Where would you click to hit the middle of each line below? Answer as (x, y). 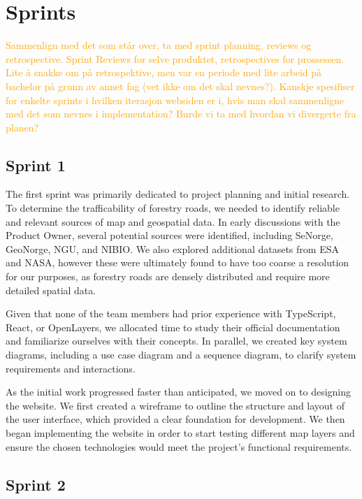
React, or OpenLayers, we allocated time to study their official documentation (173, 327)
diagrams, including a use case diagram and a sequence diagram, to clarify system (181, 355)
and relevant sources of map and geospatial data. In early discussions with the (173, 221)
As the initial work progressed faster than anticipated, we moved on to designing (179, 392)
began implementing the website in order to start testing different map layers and (180, 432)
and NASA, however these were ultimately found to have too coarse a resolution (178, 262)
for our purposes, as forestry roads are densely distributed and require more (168, 276)
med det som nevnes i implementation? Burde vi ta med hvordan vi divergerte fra (181, 114)
